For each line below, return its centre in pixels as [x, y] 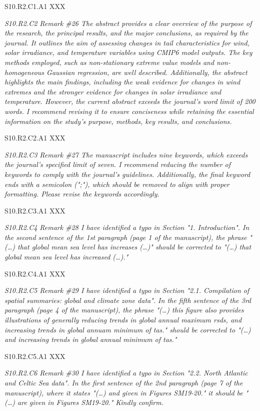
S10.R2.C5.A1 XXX [35, 356]
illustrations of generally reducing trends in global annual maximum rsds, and [123, 320]
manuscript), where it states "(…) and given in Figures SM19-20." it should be [124, 392]
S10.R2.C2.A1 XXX [35, 138]
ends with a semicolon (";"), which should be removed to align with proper [117, 184]
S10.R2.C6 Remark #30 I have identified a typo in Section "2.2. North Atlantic [126, 373]
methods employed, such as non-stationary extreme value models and [109, 62]
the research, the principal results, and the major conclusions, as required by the [126, 33]
